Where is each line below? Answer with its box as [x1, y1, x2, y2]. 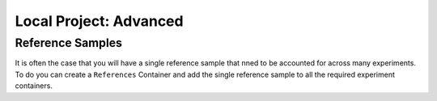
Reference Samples [15, 36, 123, 50]
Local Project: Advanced [15, 12, 184, 30]
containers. [15, 81, 53, 90]
